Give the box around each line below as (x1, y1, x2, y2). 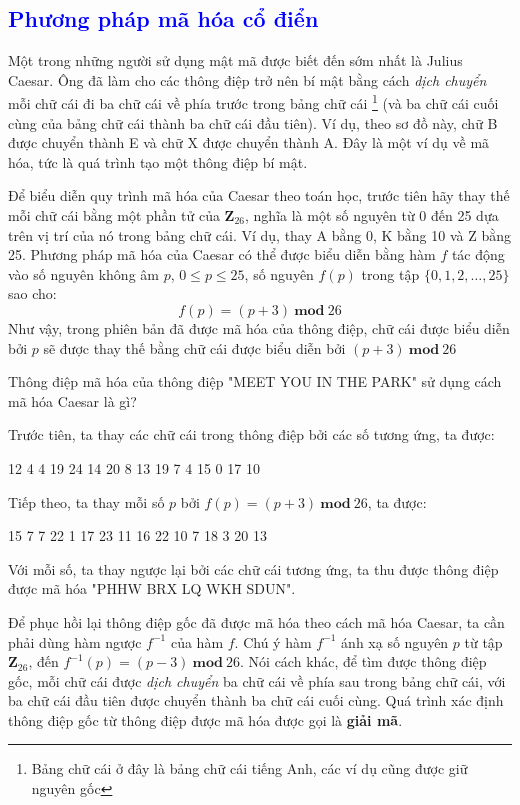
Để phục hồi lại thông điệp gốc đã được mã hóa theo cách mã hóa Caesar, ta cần (8, 611, 505, 632)
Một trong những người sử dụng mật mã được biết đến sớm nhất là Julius (8, 50, 463, 71)
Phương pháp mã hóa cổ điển (8, 3, 319, 34)
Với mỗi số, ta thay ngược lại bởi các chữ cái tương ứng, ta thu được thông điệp (8, 558, 499, 579)
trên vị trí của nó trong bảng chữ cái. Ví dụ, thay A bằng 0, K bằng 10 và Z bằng (8, 224, 511, 245)
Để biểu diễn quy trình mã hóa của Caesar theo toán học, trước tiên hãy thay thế (8, 185, 510, 206)
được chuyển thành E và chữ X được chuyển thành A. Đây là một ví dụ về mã (8, 132, 490, 153)
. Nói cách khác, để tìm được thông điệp (240, 651, 487, 672)
